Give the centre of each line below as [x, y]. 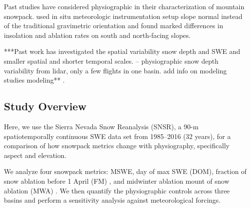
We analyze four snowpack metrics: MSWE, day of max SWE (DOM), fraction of [125, 171]
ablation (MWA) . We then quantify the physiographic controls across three [117, 190]
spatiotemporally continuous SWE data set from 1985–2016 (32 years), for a [117, 136]
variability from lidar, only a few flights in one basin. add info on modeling [116, 70]
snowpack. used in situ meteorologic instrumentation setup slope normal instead [123, 16]
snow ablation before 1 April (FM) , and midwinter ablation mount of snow [117, 181]
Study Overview [45, 106]
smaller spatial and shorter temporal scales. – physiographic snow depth [111, 61]
